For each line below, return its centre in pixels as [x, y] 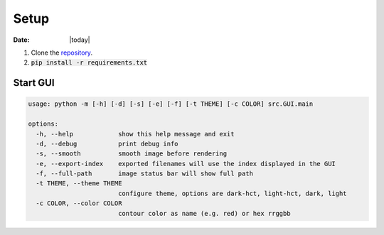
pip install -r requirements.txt [89, 63]
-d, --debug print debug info [107, 143]
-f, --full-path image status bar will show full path [145, 174]
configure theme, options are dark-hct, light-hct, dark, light [233, 193]
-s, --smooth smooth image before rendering [132, 154]
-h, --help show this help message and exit [135, 134]
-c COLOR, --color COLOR [79, 203]
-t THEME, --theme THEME [79, 184]
